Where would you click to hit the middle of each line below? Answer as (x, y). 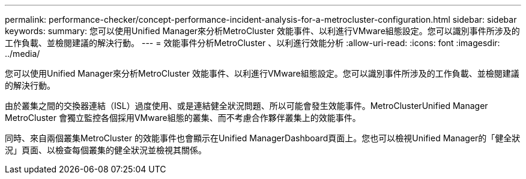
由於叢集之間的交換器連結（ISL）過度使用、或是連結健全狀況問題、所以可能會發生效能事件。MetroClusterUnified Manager (246, 106)
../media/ (23, 54)
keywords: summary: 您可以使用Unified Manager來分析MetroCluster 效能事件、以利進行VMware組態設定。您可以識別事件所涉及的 (262, 31)
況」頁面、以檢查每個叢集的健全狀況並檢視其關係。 (106, 150)
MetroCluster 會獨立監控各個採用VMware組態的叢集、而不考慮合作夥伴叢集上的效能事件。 (183, 118)
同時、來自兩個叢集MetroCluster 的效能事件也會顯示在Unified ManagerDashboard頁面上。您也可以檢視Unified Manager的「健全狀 (263, 138)
